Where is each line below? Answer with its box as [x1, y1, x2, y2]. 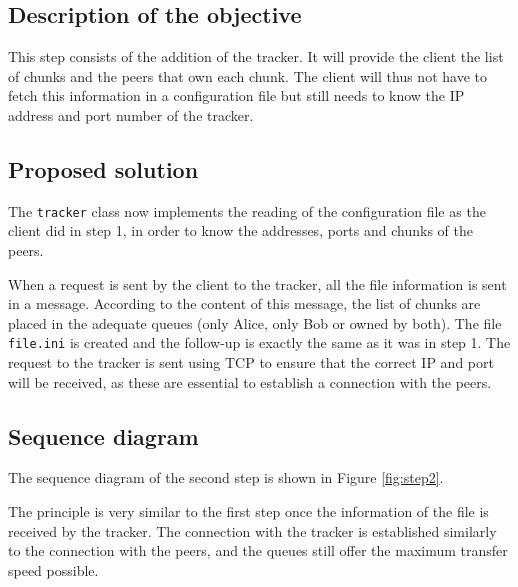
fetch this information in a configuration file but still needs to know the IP [8, 85, 465, 106]
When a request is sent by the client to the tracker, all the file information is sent [8, 273, 507, 294]
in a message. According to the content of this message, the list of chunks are [8, 293, 481, 314]
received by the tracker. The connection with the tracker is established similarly [8, 520, 497, 541]
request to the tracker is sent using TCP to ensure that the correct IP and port [8, 352, 494, 373]
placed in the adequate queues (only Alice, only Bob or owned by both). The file [8, 312, 502, 333]
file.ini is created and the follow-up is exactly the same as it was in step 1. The [8, 332, 511, 353]
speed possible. [8, 559, 99, 580]
